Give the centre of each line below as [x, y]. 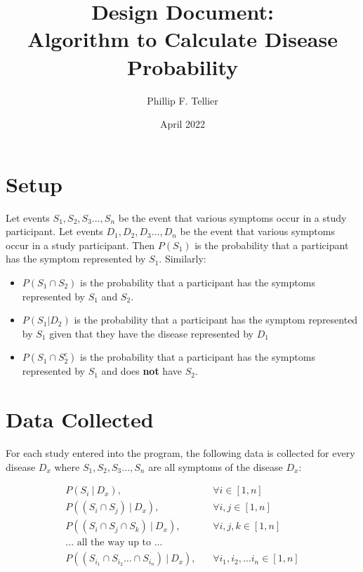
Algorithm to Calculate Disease [183, 39]
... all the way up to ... [114, 543]
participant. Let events [54, 231]
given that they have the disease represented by [151, 333]
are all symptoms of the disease [216, 466]
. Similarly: [183, 259]
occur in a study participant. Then [80, 245]
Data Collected [80, 419]
